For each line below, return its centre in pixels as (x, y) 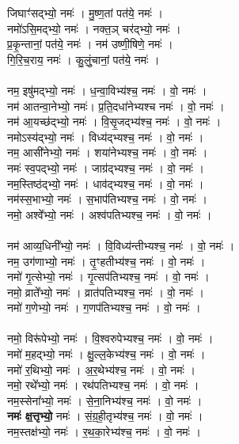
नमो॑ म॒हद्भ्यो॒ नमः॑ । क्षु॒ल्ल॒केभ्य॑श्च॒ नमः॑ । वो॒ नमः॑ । (106, 354)
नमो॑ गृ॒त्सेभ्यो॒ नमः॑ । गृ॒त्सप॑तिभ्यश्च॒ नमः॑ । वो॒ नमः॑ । (108, 277)
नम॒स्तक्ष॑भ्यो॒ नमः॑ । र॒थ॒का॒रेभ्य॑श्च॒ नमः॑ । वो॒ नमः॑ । (104, 432)
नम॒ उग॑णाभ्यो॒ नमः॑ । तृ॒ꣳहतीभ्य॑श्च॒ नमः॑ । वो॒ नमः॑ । (106, 261)
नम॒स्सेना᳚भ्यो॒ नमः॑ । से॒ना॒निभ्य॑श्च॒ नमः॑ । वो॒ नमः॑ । (105, 400)
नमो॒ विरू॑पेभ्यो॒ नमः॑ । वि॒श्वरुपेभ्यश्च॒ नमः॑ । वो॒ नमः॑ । (110, 338)
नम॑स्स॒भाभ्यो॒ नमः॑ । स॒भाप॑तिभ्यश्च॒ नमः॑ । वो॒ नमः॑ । (107, 199)
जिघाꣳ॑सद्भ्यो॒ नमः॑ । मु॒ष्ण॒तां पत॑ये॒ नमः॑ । (85, 13)
